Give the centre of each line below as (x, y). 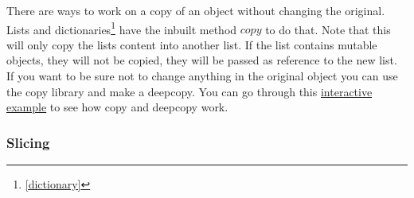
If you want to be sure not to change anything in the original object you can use (202, 76)
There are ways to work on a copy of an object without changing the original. (196, 10)
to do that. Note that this (328, 29)
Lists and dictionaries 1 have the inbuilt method (122, 28)
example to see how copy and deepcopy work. (117, 107)
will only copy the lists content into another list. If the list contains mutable (192, 44)
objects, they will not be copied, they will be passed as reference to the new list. (202, 60)
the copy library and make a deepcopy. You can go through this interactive (189, 91)
